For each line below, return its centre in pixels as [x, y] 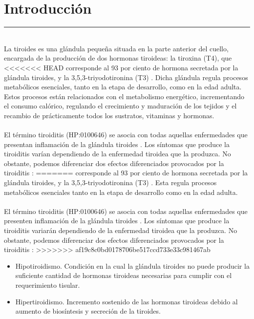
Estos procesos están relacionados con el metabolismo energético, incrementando [124, 96]
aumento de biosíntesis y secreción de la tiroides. [88, 311]
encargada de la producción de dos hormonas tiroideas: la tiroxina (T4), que [118, 58]
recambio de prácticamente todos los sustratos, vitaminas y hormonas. [109, 115]
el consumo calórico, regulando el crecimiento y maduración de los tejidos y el [120, 106]
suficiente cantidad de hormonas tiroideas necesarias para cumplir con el [124, 275]
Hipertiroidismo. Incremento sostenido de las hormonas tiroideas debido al [127, 301]
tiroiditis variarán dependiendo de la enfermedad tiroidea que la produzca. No [121, 230]
